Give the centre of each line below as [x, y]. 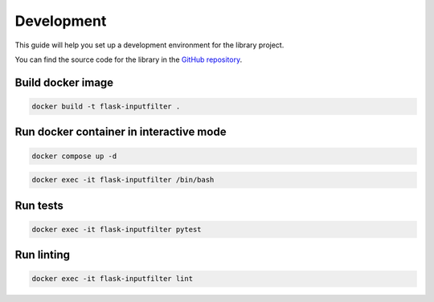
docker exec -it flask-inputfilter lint [112, 279]
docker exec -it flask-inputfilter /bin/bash [123, 180]
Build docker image [64, 82]
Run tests [39, 205]
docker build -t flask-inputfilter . [106, 106]
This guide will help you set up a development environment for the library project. [149, 45]
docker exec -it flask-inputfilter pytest [117, 229]
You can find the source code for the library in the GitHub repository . [129, 59]
